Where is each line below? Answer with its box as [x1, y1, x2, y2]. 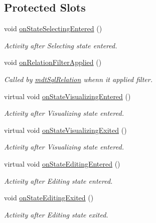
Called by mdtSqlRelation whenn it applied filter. [4, 73, 152, 84]
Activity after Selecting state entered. [4, 40, 117, 50]
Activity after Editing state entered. [4, 175, 113, 186]
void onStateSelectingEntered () [4, 23, 102, 34]
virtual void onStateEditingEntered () [4, 158, 120, 169]
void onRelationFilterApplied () [4, 57, 102, 67]
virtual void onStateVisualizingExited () [4, 124, 127, 135]
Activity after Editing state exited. [4, 209, 108, 219]
